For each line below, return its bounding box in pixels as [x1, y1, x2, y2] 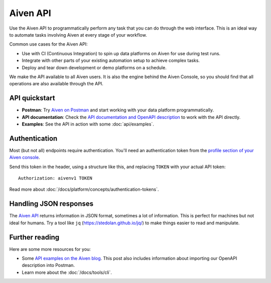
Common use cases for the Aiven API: [9, 41, 88, 47]
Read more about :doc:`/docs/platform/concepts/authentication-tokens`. [9, 186, 159, 193]
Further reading [9, 233, 60, 241]
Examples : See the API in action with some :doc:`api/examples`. [22, 121, 154, 127]
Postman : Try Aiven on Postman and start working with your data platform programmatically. [22, 107, 214, 113]
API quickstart [9, 94, 55, 102]
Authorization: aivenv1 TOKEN [18, 176, 93, 181]
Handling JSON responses [9, 200, 94, 208]
